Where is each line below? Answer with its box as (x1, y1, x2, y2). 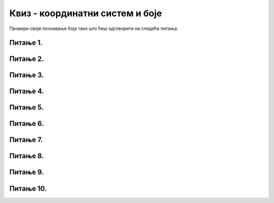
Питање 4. (9, 87, 44, 96)
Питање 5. (9, 103, 44, 112)
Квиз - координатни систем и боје (9, 8, 162, 19)
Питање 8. (9, 152, 44, 160)
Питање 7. (9, 136, 43, 144)
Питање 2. (9, 55, 44, 63)
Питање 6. (9, 119, 44, 128)
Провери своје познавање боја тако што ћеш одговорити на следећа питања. (9, 25, 179, 31)
